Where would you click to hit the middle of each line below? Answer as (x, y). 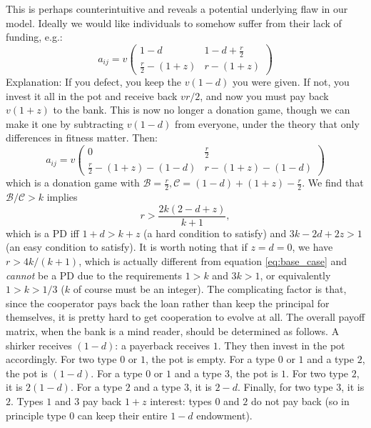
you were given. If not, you (291, 82)
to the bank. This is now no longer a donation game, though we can (202, 110)
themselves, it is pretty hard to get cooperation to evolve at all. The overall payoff (185, 317)
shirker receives (39, 345)
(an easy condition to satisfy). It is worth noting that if (127, 247)
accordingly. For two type (61, 359)
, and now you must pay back (264, 95)
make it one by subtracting (65, 123)
